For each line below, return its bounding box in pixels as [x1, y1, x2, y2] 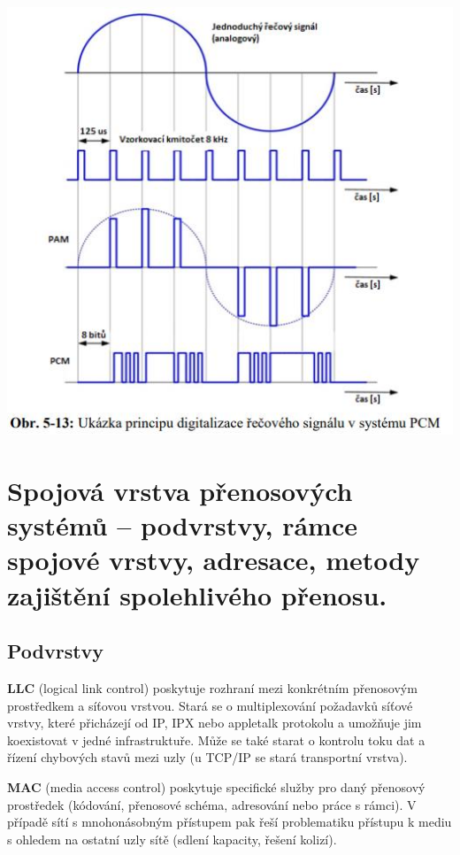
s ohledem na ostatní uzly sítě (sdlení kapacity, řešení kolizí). [7, 829, 337, 848]
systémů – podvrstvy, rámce [7, 507, 358, 543]
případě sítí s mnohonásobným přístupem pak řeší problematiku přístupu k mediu [7, 813, 452, 831]
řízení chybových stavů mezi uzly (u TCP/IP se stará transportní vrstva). [7, 748, 408, 766]
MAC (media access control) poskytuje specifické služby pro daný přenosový [7, 777, 425, 796]
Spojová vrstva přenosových [7, 473, 353, 509]
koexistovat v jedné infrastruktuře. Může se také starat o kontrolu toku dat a [7, 730, 425, 749]
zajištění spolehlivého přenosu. [7, 576, 387, 612]
